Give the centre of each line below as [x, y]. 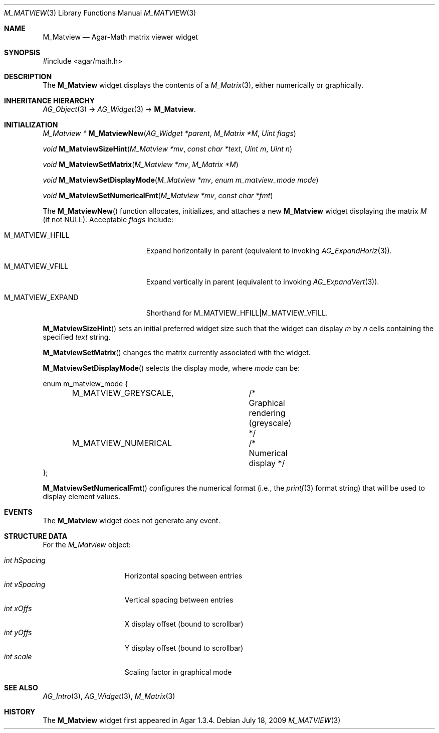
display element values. [82, 496]
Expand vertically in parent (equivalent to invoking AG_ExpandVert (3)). [263, 282]
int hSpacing [25, 560]
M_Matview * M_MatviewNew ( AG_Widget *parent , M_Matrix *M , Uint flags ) [169, 133]
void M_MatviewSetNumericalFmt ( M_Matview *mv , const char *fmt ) [158, 195]
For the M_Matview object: [87, 545]
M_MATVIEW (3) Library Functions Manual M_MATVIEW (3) [100, 13]
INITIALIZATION [31, 125]
